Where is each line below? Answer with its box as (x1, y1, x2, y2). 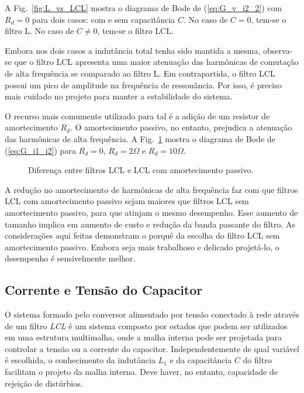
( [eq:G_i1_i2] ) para (5, 144, 76, 156)
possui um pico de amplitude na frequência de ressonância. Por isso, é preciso (5, 78, 282, 91)
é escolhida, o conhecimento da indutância (5, 354, 156, 366)
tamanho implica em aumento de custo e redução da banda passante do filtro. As (5, 218, 295, 230)
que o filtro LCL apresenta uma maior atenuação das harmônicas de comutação (14, 56, 299, 68)
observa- (263, 44, 293, 56)
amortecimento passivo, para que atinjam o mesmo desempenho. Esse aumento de (5, 206, 298, 218)
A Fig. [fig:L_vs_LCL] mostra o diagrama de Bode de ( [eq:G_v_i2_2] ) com (5, 2, 282, 13)
